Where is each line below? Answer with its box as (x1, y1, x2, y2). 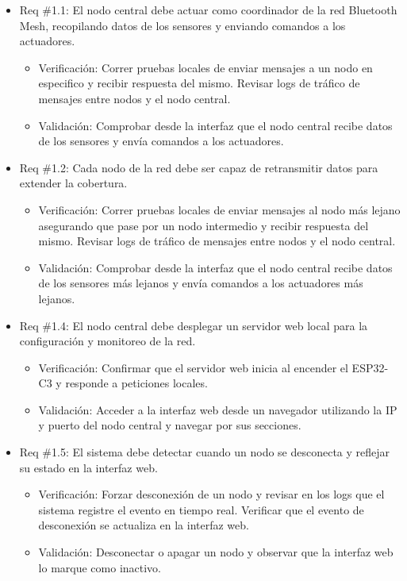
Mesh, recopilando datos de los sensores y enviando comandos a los (19, 17, 346, 33)
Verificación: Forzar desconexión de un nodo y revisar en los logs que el (38, 486, 385, 502)
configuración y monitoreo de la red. (19, 333, 196, 349)
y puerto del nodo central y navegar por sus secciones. (38, 417, 301, 433)
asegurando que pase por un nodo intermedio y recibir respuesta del (38, 217, 369, 233)
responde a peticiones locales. (65, 375, 208, 391)
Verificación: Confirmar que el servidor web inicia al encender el (38, 359, 348, 375)
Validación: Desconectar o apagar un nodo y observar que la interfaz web (38, 544, 394, 560)
